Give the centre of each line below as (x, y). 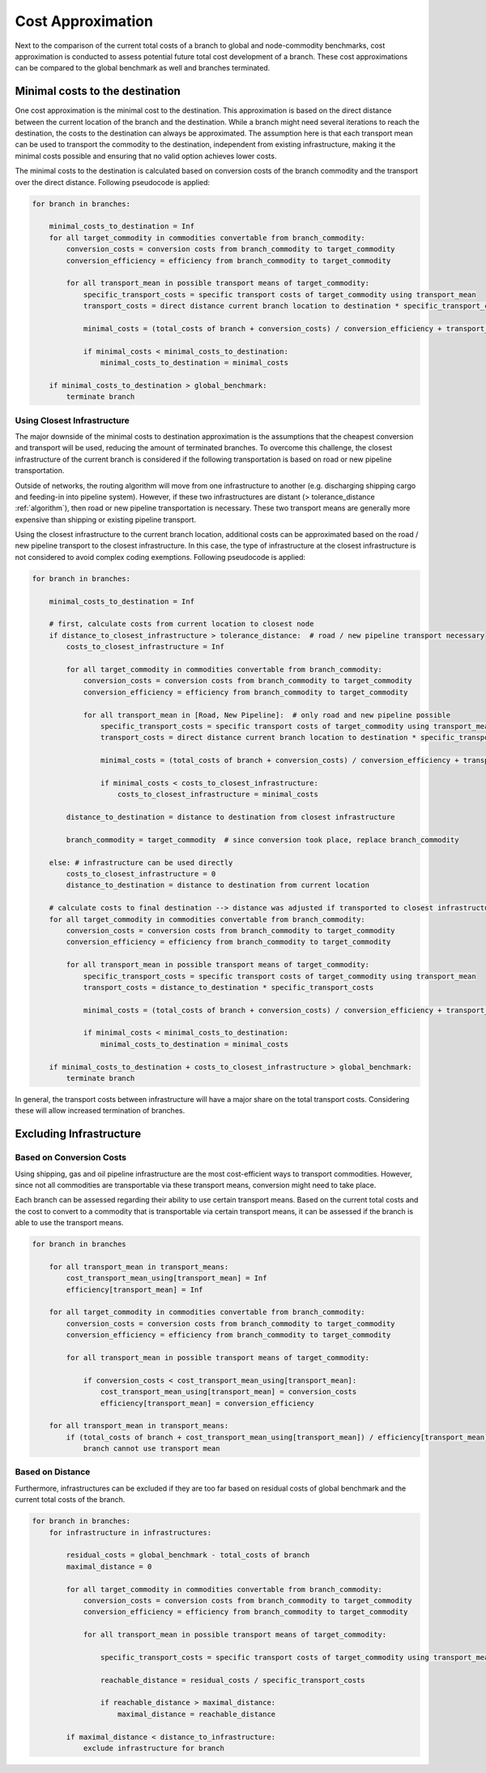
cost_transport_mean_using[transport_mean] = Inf (166, 1278)
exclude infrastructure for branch (153, 1748)
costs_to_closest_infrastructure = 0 (141, 874)
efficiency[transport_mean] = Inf (134, 1289)
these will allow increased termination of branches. (100, 1111)
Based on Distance (53, 1472)
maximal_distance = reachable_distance (197, 1714)
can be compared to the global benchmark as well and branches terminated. (143, 68)
